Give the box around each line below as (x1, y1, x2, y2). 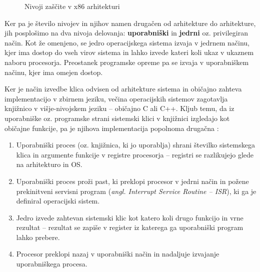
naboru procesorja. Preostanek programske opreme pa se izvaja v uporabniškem (4, 56, 249, 67)
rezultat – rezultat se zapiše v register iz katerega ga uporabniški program (16, 222, 243, 232)
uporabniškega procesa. (16, 258, 87, 269)
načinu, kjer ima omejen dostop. (4, 66, 103, 77)
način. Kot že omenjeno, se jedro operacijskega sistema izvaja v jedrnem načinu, (4, 37, 249, 47)
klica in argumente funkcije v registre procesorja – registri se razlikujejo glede (16, 149, 254, 159)
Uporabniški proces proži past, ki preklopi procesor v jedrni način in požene (16, 175, 249, 186)
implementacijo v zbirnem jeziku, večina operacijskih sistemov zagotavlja (4, 93, 228, 103)
